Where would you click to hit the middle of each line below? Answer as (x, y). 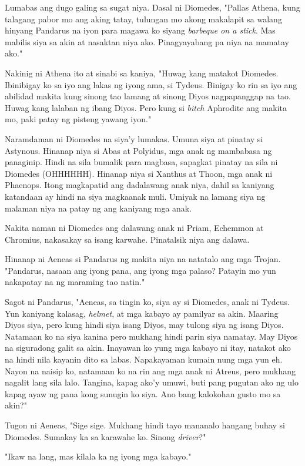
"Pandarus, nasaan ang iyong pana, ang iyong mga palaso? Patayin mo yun (140, 270)
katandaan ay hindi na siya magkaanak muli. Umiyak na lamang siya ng (135, 196)
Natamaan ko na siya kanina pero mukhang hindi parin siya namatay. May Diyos (151, 336)
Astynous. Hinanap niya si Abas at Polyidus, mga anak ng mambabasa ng (138, 150)
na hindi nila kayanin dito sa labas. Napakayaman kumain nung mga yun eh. (144, 359)
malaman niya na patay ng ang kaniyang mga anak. (98, 208)
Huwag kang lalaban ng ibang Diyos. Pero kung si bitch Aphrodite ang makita (146, 107)
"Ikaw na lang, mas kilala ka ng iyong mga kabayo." (98, 456)
